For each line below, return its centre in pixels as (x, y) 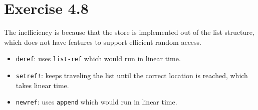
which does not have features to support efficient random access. (103, 42)
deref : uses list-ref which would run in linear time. (98, 58)
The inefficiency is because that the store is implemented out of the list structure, (129, 32)
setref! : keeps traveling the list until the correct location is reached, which (132, 75)
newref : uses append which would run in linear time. (96, 102)
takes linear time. (42, 85)
